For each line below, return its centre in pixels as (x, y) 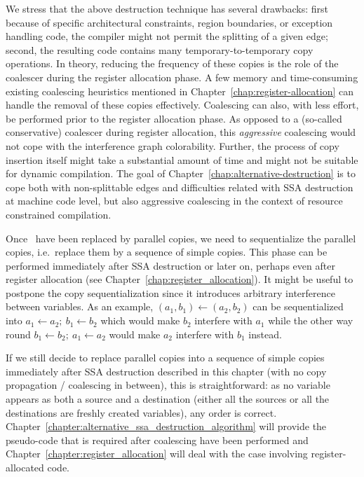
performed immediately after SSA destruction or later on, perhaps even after (170, 265)
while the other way (311, 320)
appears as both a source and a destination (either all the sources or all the (168, 399)
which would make (140, 320)
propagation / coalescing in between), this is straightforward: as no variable (168, 385)
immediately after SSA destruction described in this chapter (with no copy (166, 371)
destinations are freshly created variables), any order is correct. (141, 412)
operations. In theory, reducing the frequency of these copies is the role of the (172, 63)
